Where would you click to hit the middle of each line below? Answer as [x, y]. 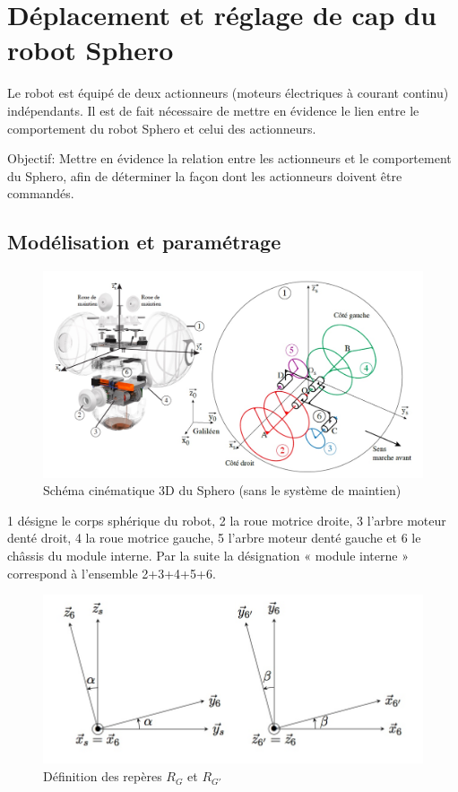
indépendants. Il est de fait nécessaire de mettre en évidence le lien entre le [213, 110]
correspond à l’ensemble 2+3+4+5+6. [112, 573]
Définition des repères [103, 776]
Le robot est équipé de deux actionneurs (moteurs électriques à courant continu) [228, 93]
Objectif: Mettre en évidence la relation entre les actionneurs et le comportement [229, 158]
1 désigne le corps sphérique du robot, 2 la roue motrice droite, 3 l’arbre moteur [227, 520]
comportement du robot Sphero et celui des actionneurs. [162, 128]
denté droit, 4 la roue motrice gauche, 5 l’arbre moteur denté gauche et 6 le [214, 538]
